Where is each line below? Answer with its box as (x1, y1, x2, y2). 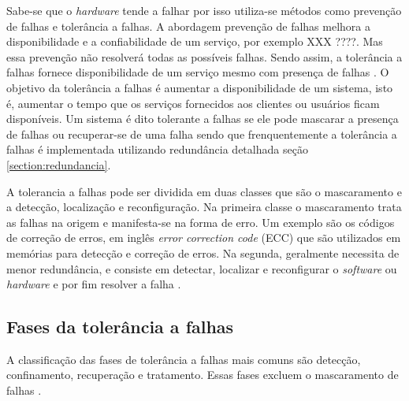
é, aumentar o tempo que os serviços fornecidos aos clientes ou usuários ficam (6, 95, 380, 111)
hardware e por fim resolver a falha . (6, 276, 181, 292)
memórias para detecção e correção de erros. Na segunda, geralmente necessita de (6, 244, 400, 261)
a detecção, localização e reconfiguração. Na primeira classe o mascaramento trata (6, 199, 402, 215)
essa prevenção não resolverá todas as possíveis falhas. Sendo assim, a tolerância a (6, 48, 403, 65)
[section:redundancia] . (6, 156, 111, 173)
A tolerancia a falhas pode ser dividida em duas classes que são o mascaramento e (6, 183, 402, 199)
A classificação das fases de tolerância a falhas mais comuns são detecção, (6, 351, 361, 367)
